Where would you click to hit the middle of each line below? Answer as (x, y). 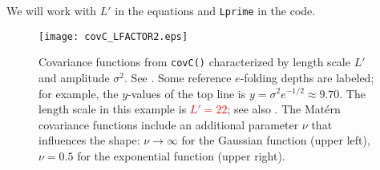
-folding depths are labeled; (307, 77)
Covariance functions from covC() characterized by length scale (194, 62)
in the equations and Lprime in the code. (215, 10)
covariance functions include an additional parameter (169, 124)
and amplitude (74, 77)
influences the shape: (89, 140)
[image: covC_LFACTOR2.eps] (113, 36)
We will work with (52, 10)
